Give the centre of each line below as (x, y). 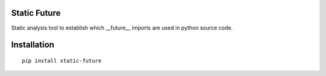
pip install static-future (62, 61)
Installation (33, 45)
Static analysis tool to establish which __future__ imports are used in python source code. (122, 28)
